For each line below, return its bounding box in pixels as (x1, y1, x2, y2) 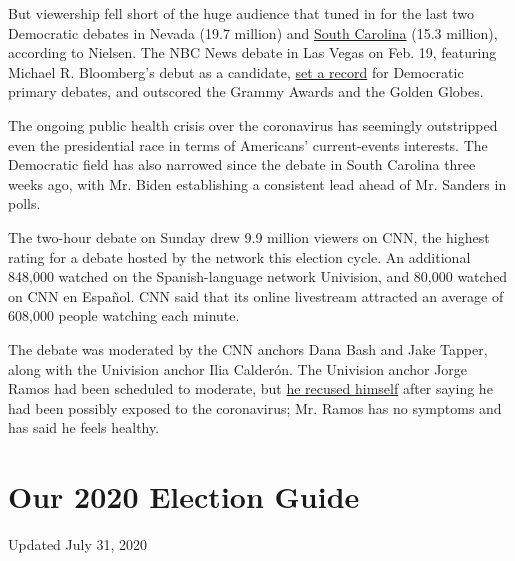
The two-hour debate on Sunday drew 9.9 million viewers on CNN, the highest (8, 226, 490, 247)
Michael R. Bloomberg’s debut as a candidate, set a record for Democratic (8, 61, 464, 82)
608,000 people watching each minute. (8, 305, 240, 326)
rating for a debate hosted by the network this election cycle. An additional (8, 246, 471, 267)
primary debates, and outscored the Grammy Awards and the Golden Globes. (8, 81, 484, 102)
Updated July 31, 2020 (8, 534, 148, 554)
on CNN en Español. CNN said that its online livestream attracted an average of (8, 285, 504, 306)
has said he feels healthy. (8, 417, 160, 438)
